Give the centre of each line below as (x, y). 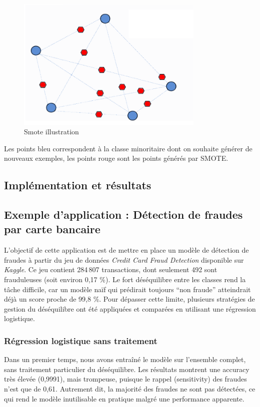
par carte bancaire (52, 229)
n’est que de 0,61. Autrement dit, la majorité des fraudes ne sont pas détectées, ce (130, 389)
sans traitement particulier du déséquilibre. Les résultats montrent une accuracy (127, 369)
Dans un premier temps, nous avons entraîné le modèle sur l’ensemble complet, (125, 359)
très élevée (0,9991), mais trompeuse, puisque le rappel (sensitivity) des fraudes (125, 379)
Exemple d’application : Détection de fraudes (123, 214)
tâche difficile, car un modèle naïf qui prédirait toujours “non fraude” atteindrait (127, 289)
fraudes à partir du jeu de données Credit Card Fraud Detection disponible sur (124, 259)
